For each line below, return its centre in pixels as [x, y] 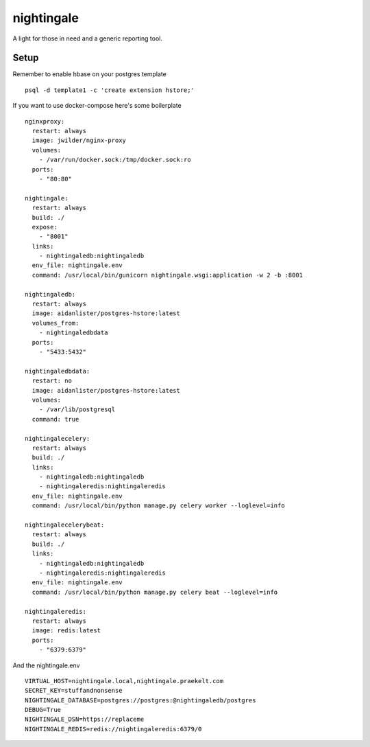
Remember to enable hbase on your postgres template [90, 74]
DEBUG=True [43, 710]
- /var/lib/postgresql [77, 410]
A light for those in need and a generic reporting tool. [88, 38]
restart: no [52, 381]
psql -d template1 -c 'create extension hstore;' [110, 90]
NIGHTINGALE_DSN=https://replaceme [85, 720]
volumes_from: [56, 323]
